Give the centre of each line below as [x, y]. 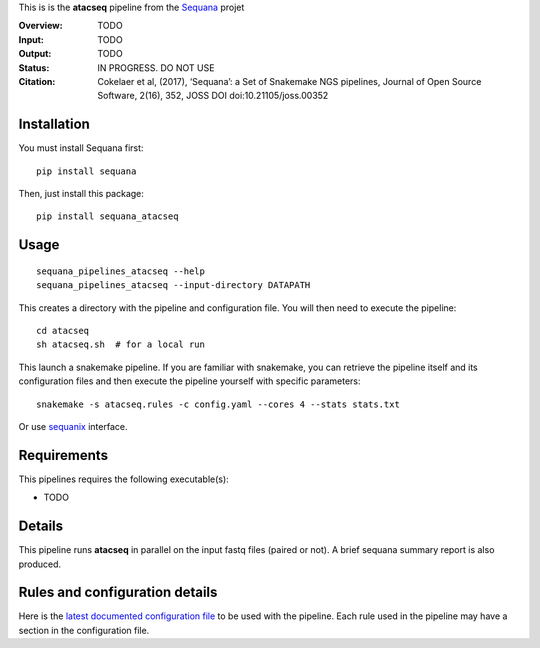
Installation [54, 124]
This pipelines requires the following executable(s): [123, 479]
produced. [40, 564]
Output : [35, 54]
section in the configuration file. [84, 630]
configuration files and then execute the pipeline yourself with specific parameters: [189, 381]
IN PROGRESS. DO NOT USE [156, 67]
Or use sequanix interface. [73, 426]
